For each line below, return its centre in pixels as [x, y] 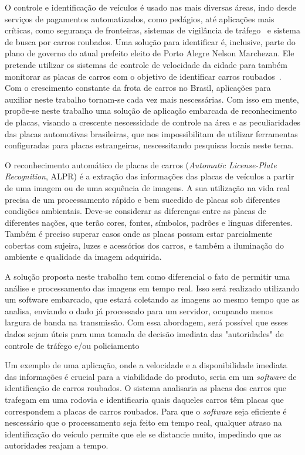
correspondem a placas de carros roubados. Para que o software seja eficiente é [146, 411]
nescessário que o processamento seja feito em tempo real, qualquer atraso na [143, 422]
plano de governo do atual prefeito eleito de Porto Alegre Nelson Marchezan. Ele [150, 53]
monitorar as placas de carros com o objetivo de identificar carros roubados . [143, 76]
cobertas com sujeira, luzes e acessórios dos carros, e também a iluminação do [144, 245]
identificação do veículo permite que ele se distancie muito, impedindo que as [143, 434]
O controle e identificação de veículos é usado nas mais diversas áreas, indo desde [150, 7]
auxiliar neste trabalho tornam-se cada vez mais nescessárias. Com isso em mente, [152, 99]
